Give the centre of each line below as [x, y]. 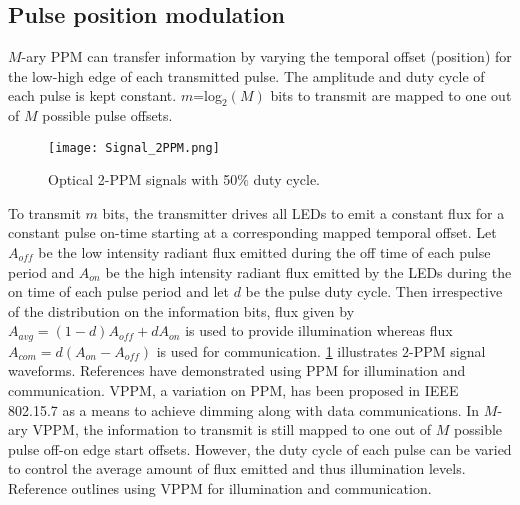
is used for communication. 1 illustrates [277, 350]
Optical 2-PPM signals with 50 [143, 179]
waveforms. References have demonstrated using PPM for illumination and [237, 370]
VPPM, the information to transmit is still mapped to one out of [232, 429]
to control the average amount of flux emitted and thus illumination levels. [237, 468]
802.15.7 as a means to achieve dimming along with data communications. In [244, 409]
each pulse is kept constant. [92, 95]
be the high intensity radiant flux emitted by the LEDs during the [308, 271]
